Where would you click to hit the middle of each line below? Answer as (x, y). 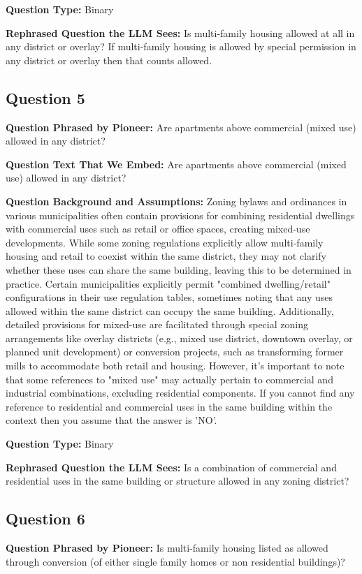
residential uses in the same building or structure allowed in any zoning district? (178, 481)
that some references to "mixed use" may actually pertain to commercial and (169, 379)
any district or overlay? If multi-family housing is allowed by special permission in (181, 46)
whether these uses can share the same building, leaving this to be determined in (179, 269)
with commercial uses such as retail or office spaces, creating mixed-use (158, 229)
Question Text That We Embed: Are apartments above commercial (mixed (176, 164)
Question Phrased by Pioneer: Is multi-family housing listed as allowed (167, 548)
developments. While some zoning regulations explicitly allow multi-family (165, 242)
